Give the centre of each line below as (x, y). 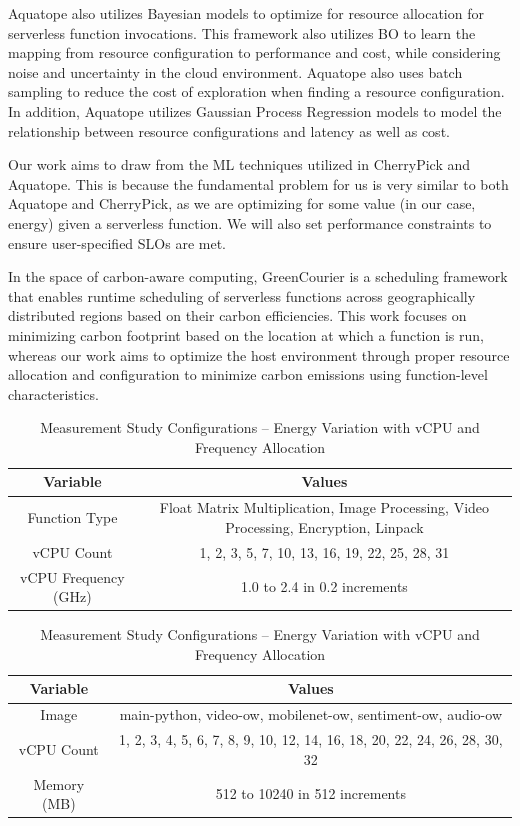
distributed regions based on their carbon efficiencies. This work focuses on (237, 315)
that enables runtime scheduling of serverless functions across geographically (242, 295)
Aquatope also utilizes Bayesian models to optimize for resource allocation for (246, 13)
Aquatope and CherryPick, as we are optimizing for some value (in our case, (242, 203)
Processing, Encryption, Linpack (324, 526)
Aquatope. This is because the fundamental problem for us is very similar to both (258, 183)
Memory (59, 783)
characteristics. (53, 393)
